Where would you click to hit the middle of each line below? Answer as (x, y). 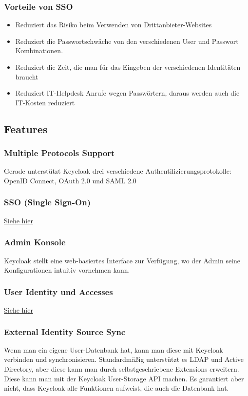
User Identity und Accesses (58, 291)
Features (26, 129)
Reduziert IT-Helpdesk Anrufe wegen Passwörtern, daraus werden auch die (127, 93)
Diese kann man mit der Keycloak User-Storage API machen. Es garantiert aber (124, 378)
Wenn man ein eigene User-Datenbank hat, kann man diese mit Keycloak (114, 349)
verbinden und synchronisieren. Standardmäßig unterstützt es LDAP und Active (124, 359)
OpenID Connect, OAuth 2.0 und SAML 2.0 (70, 180)
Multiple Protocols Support (59, 153)
